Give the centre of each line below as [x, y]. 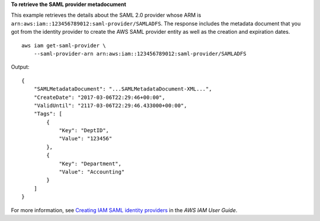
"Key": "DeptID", [84, 131]
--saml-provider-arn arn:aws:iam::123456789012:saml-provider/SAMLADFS [140, 54]
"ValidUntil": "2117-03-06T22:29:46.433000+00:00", [110, 105]
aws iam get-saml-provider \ [64, 45]
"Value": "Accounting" [92, 172]
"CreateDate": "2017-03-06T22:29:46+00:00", [99, 97]
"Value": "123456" [86, 139]
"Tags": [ [48, 114]
